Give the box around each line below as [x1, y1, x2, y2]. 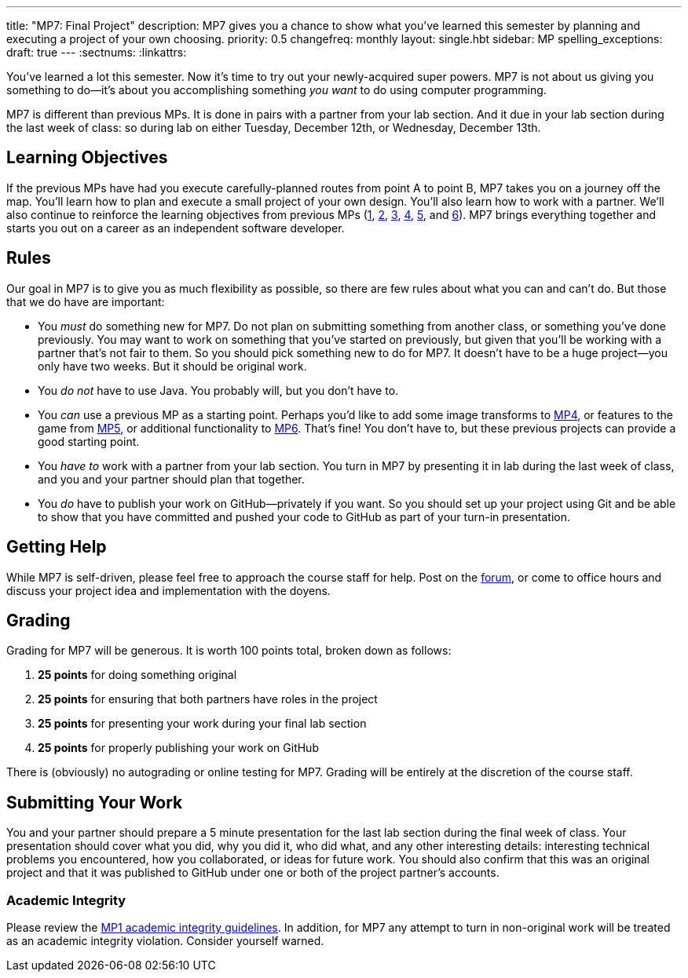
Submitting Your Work [6, 792, 183, 812]
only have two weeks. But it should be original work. [38, 359, 307, 373]
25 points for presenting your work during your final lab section [38, 717, 367, 731]
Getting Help [6, 537, 107, 557]
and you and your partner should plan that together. [38, 472, 305, 486]
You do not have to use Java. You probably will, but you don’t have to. [38, 383, 399, 397]
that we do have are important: [6, 294, 165, 308]
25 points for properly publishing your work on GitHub [38, 741, 319, 755]
